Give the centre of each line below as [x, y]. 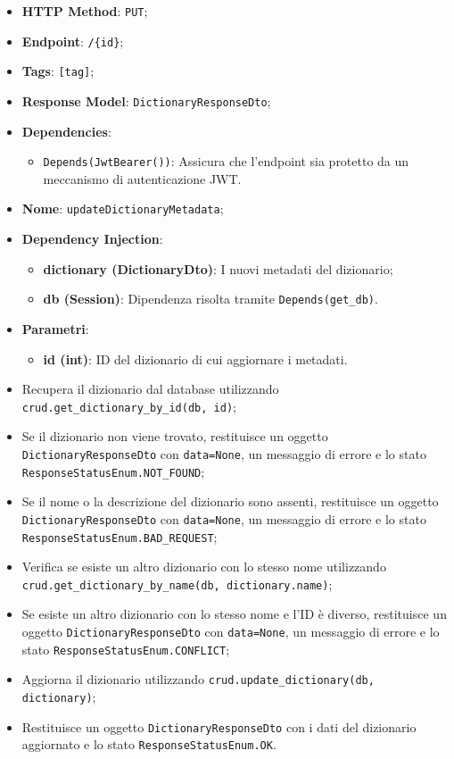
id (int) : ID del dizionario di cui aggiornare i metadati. [195, 359]
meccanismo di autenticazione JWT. [142, 178]
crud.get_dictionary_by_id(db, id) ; [129, 406]
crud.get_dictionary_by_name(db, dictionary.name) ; [177, 584]
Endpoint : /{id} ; [73, 41]
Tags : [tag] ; [58, 71]
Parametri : [55, 328]
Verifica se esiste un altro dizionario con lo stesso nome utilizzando [204, 567]
